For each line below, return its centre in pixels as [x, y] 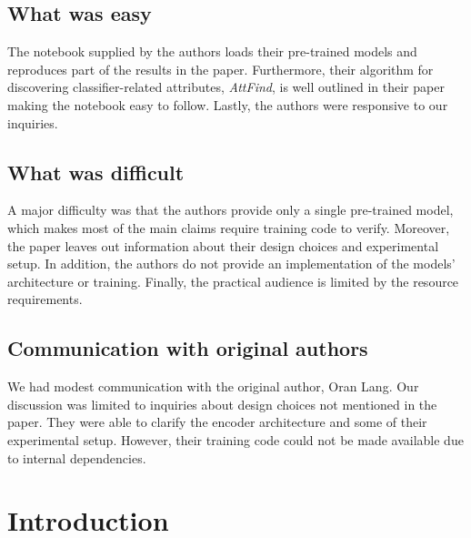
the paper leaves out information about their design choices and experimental [223, 245]
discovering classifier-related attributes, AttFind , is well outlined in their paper [226, 87]
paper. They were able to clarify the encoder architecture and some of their [217, 422]
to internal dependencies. [77, 457]
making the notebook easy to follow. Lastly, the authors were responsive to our [228, 104]
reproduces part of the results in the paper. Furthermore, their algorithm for [220, 69]
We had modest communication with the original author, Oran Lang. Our [213, 386]
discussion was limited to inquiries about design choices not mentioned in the [222, 404]
